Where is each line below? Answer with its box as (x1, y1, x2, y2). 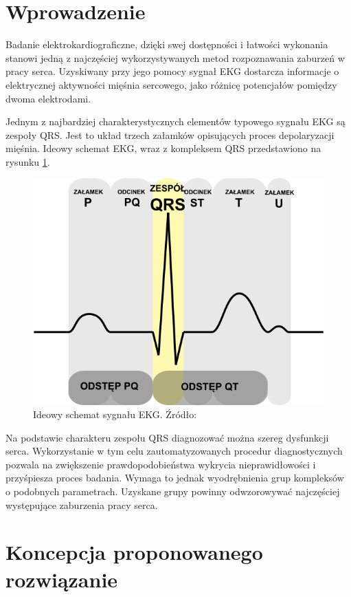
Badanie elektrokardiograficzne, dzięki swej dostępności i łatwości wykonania (5, 37, 328, 52)
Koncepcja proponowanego (5, 538, 263, 566)
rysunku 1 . (5, 154, 50, 169)
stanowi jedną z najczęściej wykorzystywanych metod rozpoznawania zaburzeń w (5, 50, 345, 65)
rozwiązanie (5, 565, 118, 593)
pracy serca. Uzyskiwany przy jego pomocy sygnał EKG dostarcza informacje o (5, 64, 339, 78)
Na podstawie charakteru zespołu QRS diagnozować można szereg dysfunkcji (5, 430, 329, 444)
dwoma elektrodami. (5, 91, 91, 105)
